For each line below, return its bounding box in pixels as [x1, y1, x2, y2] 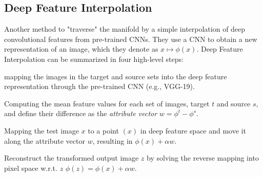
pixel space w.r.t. [4, 162, 57, 173]
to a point [88, 125, 119, 136]
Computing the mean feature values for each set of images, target [4, 98, 210, 108]
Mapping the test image [4, 125, 79, 136]
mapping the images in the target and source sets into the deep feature [4, 71, 227, 81]
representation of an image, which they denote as [4, 43, 158, 54]
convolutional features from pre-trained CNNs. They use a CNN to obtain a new [4, 33, 257, 44]
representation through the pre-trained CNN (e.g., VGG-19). [4, 81, 195, 92]
